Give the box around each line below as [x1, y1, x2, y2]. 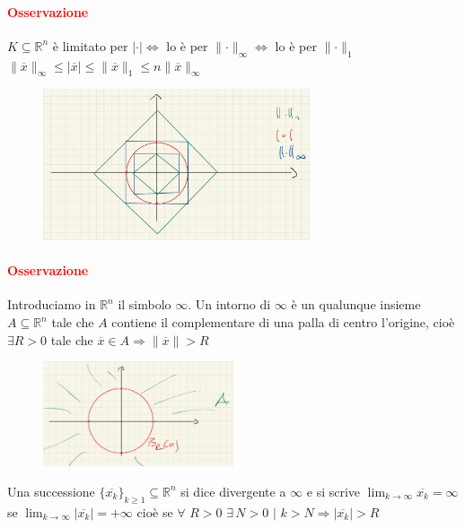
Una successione [7, 481, 95, 500]
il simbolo [118, 295, 171, 314]
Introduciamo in [7, 295, 96, 314]
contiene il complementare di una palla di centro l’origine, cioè [111, 313, 455, 332]
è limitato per [52, 36, 128, 55]
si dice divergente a [180, 481, 286, 500]
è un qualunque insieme [291, 295, 421, 314]
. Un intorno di [188, 295, 271, 314]
